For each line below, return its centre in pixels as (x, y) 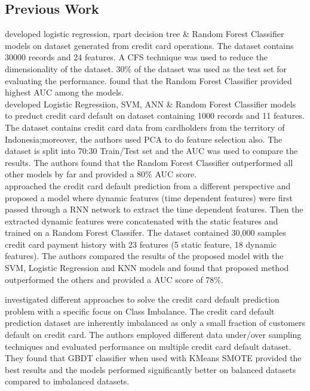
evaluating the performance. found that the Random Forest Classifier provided (148, 80)
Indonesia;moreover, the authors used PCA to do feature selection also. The (144, 139)
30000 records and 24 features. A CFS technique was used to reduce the (136, 57)
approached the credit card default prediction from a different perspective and (148, 185)
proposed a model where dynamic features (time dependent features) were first (149, 197)
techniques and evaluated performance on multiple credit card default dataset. (148, 346)
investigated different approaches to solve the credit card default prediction (142, 299)
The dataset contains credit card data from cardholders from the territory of (145, 127)
